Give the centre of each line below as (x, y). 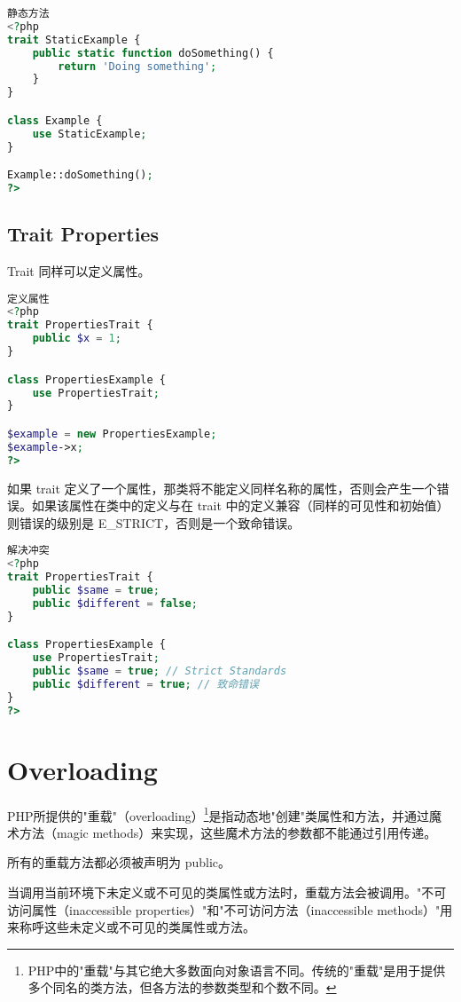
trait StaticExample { (74, 39)
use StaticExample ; (90, 134)
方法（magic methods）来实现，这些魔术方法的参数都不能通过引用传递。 (228, 832)
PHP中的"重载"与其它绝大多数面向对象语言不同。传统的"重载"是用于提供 (237, 970)
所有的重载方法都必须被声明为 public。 (119, 862)
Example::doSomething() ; (80, 175)
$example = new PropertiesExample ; (112, 434)
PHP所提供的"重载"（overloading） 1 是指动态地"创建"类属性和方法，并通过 (219, 814)
